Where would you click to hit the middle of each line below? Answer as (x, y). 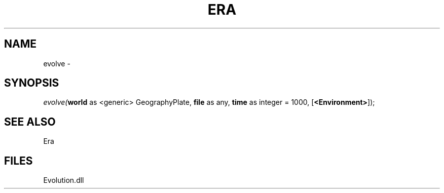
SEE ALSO (30, 122)
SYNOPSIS (32, 83)
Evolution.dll (64, 180)
